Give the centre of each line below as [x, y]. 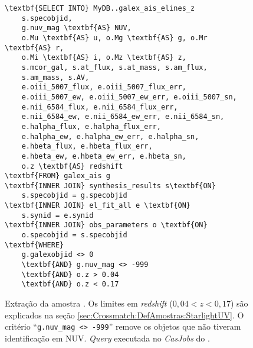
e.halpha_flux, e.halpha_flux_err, [91, 126]
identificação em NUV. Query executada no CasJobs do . [107, 338]
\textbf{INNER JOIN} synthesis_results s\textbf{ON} [110, 186]
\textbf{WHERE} [34, 245]
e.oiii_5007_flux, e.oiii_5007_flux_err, [104, 87]
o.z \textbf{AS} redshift [72, 166]
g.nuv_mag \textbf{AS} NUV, [76, 28]
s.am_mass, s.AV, [55, 77]
